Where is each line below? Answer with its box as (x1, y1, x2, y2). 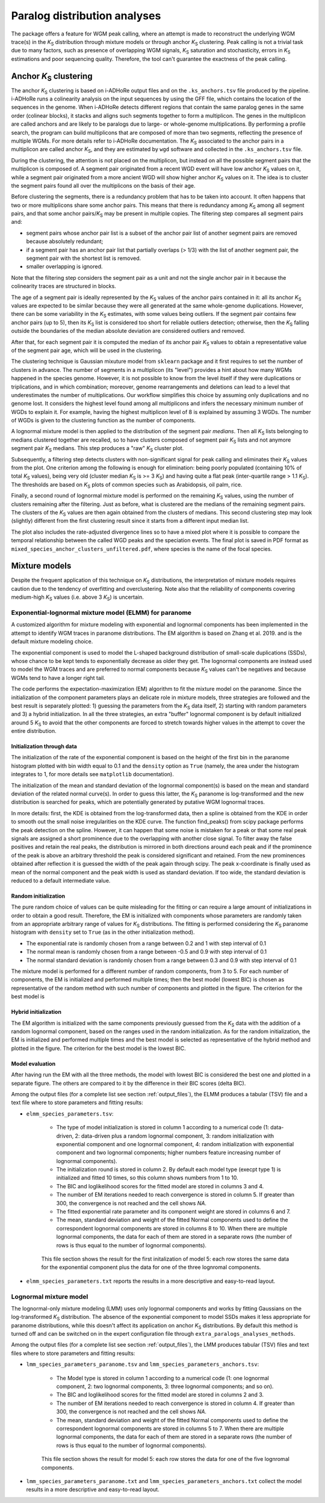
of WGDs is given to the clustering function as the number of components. (11, 417, 196, 424)
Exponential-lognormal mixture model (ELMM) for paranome (11, 608, 192, 617)
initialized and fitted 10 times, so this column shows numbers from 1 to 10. (56, 1174, 238, 1182)
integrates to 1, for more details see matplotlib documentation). (11, 771, 175, 778)
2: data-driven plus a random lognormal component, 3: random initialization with (75, 1132, 274, 1140)
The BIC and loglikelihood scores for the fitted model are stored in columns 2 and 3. (56, 1391, 264, 1398)
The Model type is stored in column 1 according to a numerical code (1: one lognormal (56, 1374, 269, 1381)
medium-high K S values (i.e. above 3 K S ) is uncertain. (11, 593, 144, 602)
